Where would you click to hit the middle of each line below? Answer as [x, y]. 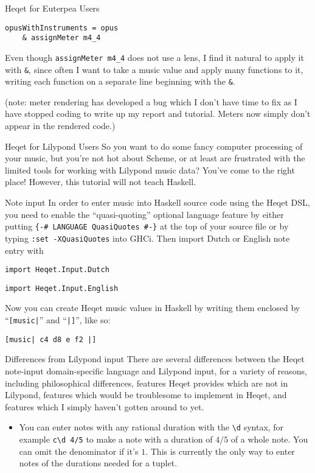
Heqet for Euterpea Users [52, 8]
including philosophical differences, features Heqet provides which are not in [147, 383]
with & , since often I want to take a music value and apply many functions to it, [154, 69]
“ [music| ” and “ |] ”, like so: [58, 320]
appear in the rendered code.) [60, 126]
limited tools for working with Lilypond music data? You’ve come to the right [150, 170]
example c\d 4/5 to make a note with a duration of [116, 439]
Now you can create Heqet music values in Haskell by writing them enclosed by [153, 308]
